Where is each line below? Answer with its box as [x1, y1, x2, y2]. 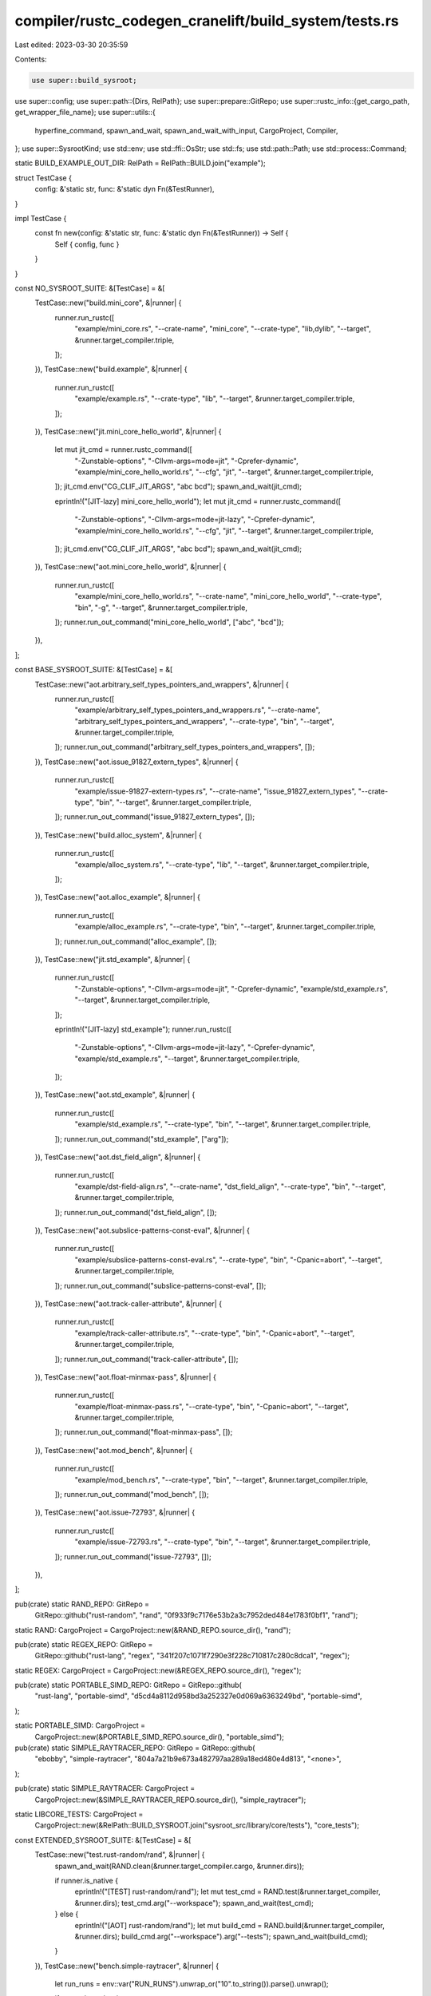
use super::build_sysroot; [31, 76, 137, 85]
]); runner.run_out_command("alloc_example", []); [54, 937, 217, 946]
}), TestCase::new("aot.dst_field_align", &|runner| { [34, 1152, 201, 1162]
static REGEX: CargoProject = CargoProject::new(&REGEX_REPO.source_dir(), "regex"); [14, 1665, 302, 1675]
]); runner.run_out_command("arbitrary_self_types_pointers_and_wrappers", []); [54, 743, 315, 752]
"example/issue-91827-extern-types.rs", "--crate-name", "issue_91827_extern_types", [74, 786, 357, 796]
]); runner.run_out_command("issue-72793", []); [54, 1551, 212, 1561]
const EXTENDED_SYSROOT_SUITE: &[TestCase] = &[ [14, 1835, 192, 1844]
